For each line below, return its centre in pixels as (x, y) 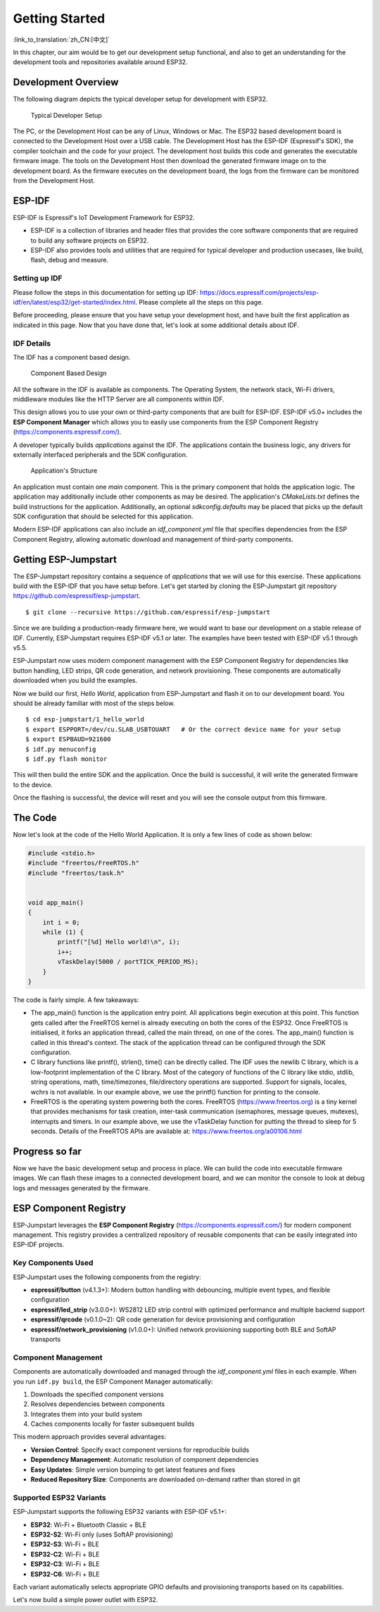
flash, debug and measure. (70, 260)
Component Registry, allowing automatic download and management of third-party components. (153, 539)
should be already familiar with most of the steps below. (94, 703)
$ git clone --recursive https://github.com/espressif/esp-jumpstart (148, 612)
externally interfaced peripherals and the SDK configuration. (100, 455)
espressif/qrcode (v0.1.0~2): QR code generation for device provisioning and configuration (163, 1319)
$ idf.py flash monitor (66, 759)
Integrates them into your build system (87, 1414)
